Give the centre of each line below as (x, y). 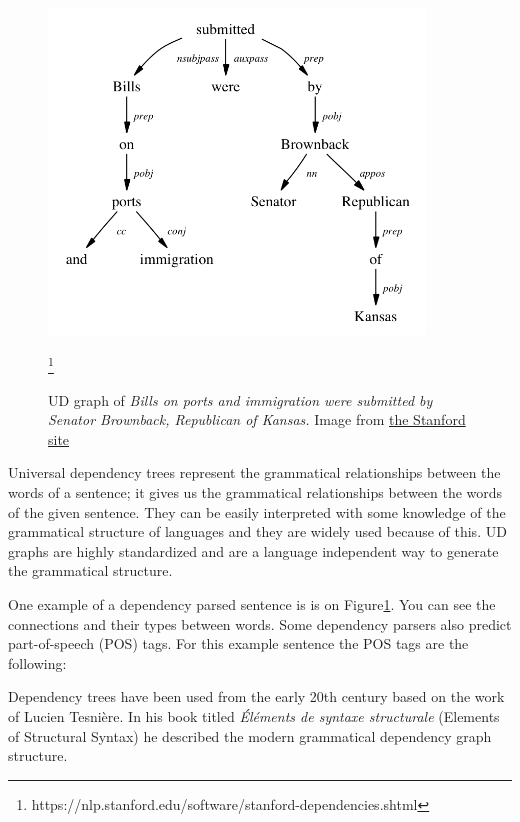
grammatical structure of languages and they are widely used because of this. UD (257, 531)
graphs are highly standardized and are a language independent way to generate (253, 550)
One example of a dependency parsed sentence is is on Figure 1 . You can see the (252, 604)
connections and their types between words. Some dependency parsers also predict (260, 623)
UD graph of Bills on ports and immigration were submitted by (240, 399)
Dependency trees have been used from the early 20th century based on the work (256, 696)
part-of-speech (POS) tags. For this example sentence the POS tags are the (238, 643)
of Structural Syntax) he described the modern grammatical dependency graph (250, 735)
